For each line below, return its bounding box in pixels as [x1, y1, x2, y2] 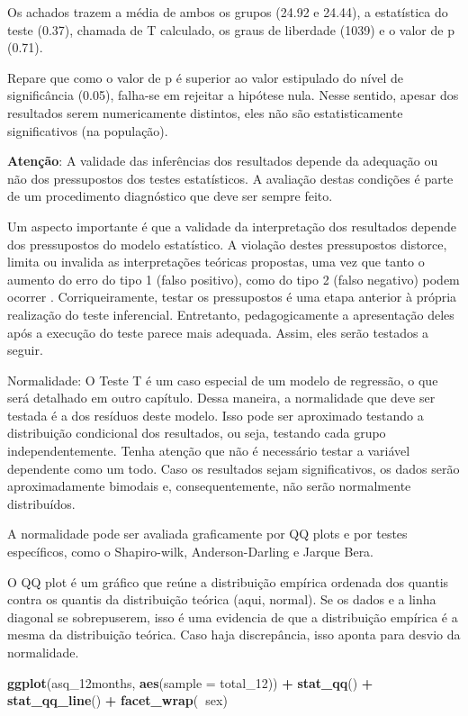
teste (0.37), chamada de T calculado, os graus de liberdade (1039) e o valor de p [7, 20, 454, 39]
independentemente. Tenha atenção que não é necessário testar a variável [7, 441, 410, 460]
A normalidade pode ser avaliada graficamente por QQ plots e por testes [7, 524, 408, 543]
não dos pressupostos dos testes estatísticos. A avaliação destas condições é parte [7, 168, 454, 187]
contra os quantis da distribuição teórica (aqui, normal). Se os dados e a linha [7, 590, 436, 609]
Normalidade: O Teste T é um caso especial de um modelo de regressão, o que [7, 370, 438, 389]
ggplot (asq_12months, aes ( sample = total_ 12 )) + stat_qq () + [7, 673, 373, 692]
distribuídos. [7, 494, 76, 512]
